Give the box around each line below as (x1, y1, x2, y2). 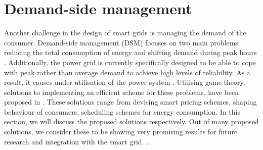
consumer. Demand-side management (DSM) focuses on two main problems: (4, 37, 240, 47)
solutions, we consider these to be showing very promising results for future (4, 126, 238, 137)
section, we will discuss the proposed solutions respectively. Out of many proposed (4, 116, 259, 127)
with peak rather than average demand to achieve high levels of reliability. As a (4, 67, 250, 77)
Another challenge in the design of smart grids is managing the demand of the (4, 27, 246, 38)
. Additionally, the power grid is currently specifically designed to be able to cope (4, 57, 256, 67)
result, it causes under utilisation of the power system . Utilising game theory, (4, 77, 245, 87)
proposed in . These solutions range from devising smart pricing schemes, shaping (4, 96, 257, 107)
